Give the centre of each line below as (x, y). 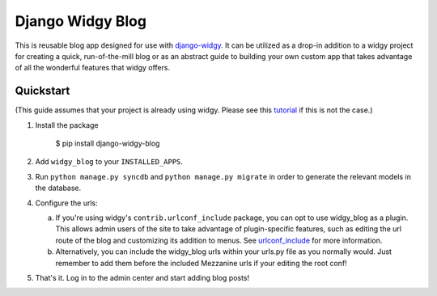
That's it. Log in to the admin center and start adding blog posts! (142, 277)
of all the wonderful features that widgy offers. (92, 68)
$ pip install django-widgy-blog (108, 144)
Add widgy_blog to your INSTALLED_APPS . (109, 162)
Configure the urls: (67, 203)
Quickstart (42, 91)
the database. (58, 188)
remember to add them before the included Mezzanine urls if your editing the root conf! (201, 263)
